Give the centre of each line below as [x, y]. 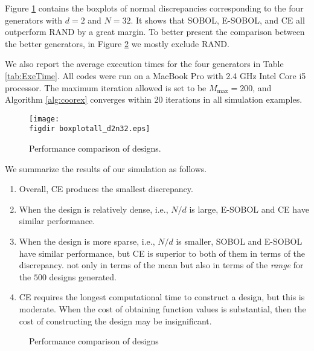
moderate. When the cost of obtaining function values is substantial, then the [162, 309]
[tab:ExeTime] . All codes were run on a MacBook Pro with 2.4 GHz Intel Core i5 [155, 75]
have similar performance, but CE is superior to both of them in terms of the [162, 253]
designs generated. [83, 276]
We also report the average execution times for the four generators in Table [144, 64]
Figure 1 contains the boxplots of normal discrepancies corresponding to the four [154, 8]
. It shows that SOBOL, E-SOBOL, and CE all [218, 20]
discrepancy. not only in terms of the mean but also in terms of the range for [161, 265]
